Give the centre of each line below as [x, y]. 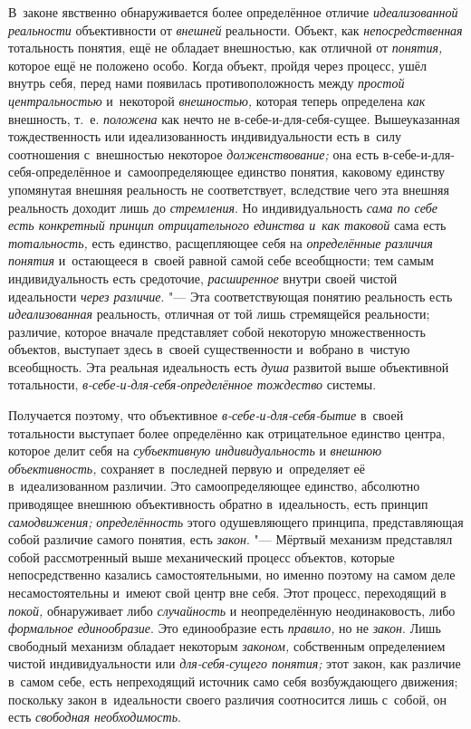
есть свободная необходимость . [95, 717]
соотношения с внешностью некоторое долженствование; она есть [194, 153]
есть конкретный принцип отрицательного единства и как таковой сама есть [227, 225]
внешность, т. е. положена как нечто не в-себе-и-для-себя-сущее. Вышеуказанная [234, 118]
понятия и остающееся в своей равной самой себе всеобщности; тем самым [221, 260]
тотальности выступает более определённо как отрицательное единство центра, [227, 432]
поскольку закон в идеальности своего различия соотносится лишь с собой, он [227, 699]
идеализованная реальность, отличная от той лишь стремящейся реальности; [219, 314]
